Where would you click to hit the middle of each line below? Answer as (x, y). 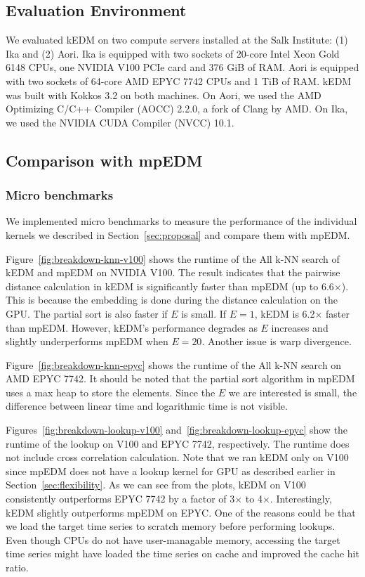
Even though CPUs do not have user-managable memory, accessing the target (173, 539)
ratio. (17, 568)
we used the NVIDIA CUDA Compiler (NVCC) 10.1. (120, 122)
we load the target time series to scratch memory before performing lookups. (171, 526)
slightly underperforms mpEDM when (87, 341)
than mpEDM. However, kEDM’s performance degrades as (132, 327)
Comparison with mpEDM (104, 160)
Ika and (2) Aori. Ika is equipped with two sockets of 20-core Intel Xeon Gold (173, 53)
